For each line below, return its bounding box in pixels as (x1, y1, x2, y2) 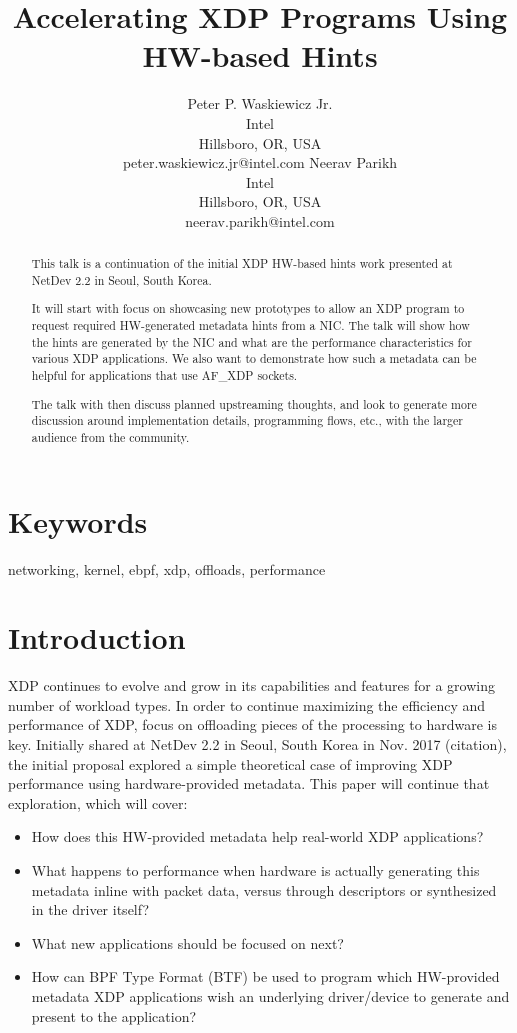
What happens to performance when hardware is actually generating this (31, 860, 480, 881)
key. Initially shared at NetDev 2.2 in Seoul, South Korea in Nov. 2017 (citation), (8, 734, 507, 755)
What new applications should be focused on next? (31, 932, 344, 953)
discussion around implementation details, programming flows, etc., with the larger (31, 412, 464, 429)
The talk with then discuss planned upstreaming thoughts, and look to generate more (31, 395, 477, 412)
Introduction (8, 617, 186, 658)
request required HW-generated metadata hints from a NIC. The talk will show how (31, 317, 470, 334)
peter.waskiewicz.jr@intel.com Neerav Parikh (122, 152, 398, 173)
